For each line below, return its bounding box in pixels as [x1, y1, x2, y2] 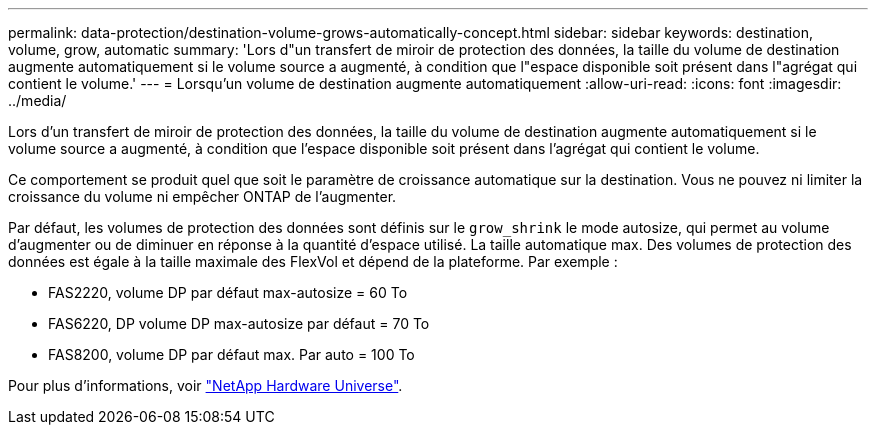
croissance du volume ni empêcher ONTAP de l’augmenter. [8, 188, 397, 205]
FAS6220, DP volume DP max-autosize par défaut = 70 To [48, 315, 430, 332]
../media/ [8, 92, 67, 109]
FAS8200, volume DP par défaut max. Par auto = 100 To [48, 346, 415, 363]
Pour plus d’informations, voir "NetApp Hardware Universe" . [8, 377, 403, 394]
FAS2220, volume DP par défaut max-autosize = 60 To [48, 284, 408, 301]
